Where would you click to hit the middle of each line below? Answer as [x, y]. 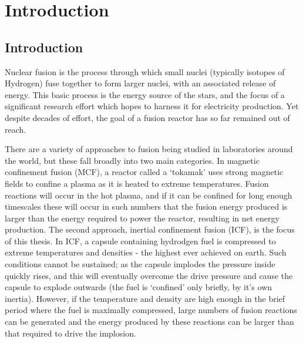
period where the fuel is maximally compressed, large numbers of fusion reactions [151, 310]
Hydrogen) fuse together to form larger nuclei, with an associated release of [140, 83]
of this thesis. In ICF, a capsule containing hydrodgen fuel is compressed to [140, 241]
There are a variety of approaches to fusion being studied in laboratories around [149, 149]
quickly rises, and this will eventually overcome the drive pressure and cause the [149, 275]
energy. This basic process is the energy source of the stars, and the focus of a [145, 94]
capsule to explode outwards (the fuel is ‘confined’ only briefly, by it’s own [139, 287]
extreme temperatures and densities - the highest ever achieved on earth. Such [146, 252]
